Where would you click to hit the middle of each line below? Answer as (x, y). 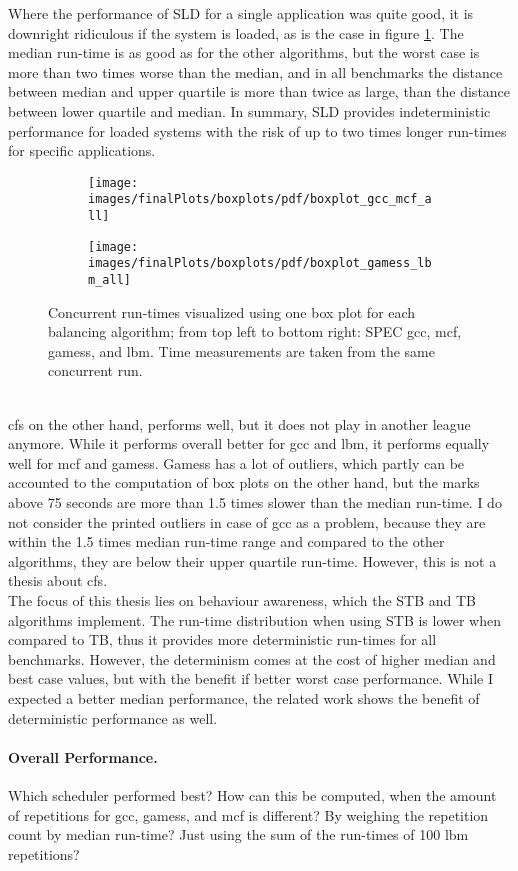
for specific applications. (82, 150)
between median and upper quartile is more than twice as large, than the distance (259, 91)
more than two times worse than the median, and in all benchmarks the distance (255, 71)
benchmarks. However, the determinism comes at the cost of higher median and (252, 658)
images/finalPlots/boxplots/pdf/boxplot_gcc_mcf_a (260, 199)
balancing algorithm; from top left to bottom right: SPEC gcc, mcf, (255, 331)
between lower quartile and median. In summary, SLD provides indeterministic (249, 110)
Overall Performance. (83, 756)
